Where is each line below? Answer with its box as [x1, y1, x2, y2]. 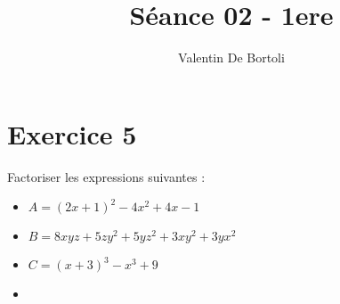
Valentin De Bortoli [178, 48, 285, 67]
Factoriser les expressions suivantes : [7, 167, 206, 185]
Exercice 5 [7, 115, 137, 152]
